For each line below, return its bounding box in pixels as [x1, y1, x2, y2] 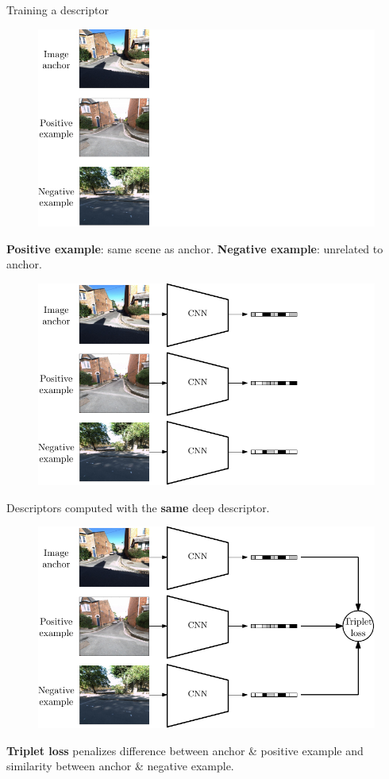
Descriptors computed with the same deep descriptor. [6, 499, 270, 515]
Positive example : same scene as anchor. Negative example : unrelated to [6, 240, 383, 256]
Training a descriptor [6, 2, 109, 17]
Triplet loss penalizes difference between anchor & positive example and [6, 742, 364, 758]
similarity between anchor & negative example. [6, 758, 234, 774]
